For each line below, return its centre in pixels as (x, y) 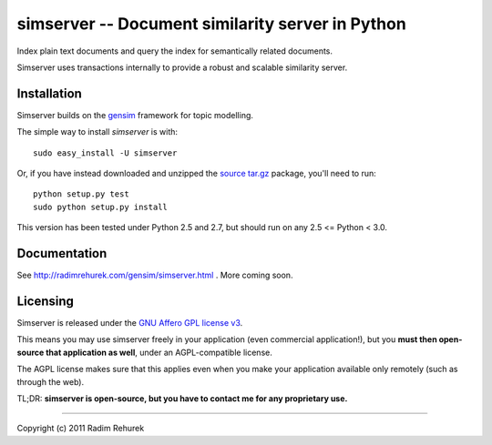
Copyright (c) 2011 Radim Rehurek (81, 429)
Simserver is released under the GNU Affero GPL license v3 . (130, 323)
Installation (49, 93)
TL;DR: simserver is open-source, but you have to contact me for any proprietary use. (182, 398)
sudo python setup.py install (101, 207)
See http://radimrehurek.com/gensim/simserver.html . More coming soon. (155, 275)
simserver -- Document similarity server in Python (212, 24)
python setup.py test (81, 194)
